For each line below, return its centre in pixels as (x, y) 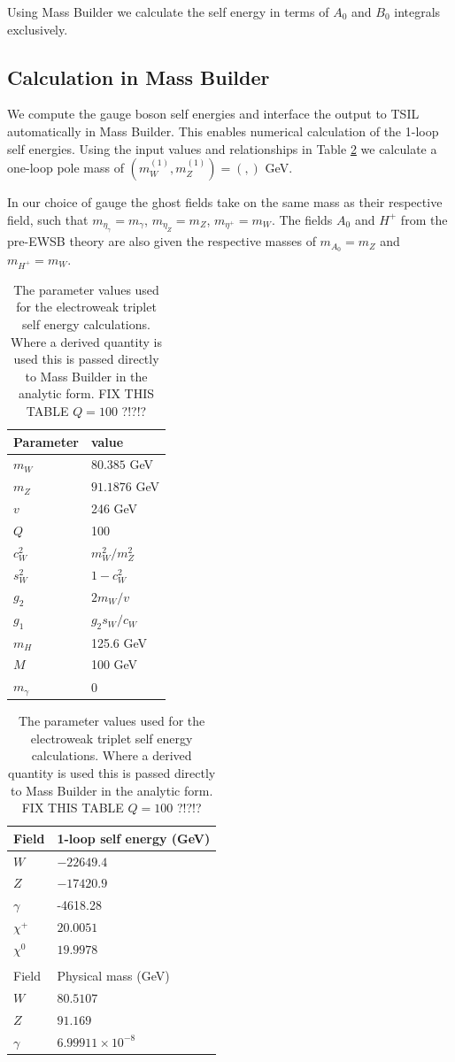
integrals (417, 12)
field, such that (48, 219)
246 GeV (114, 508)
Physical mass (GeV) (113, 976)
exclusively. (38, 29)
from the (424, 219)
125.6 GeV (119, 642)
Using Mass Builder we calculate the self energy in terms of (168, 12)
